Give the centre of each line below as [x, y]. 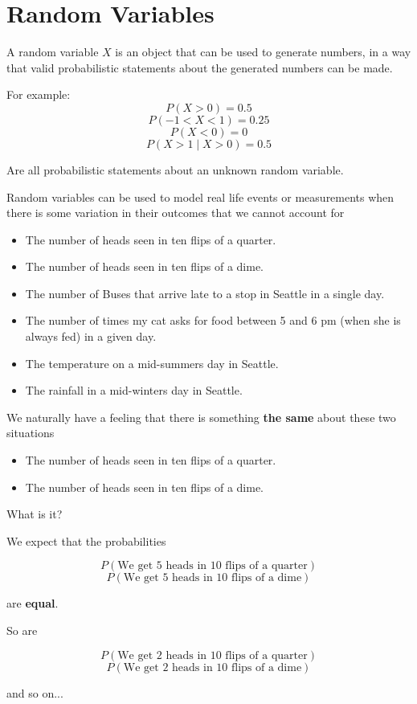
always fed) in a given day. [91, 336]
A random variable [53, 52]
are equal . [33, 603]
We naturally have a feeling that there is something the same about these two [201, 417]
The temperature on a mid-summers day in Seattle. [152, 363]
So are [22, 630]
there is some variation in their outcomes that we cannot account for [176, 213]
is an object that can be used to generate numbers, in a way [263, 52]
